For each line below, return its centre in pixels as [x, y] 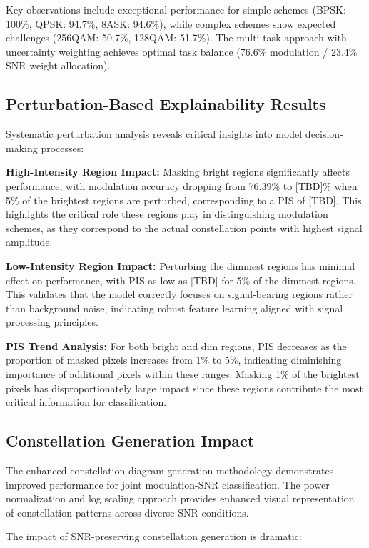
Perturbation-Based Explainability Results [166, 104]
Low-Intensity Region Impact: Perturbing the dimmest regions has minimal [181, 265]
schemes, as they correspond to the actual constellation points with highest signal [184, 228]
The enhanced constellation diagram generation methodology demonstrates [170, 470]
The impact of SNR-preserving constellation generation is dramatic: [154, 536]
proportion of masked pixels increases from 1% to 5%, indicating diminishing [174, 360]
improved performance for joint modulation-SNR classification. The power [168, 484]
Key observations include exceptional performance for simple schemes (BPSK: [176, 9]
